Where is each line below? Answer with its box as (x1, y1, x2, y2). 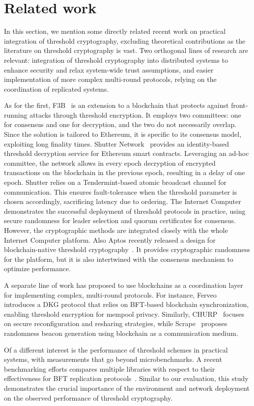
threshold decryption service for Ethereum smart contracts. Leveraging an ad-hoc (4, 148, 249, 158)
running (4, 109, 28, 120)
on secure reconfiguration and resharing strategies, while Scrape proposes (4, 318, 227, 329)
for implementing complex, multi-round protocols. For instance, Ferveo (4, 289, 217, 300)
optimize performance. (4, 263, 71, 274)
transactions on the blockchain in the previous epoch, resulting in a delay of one (4, 167, 245, 178)
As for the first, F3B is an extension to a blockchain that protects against (4, 100, 229, 110)
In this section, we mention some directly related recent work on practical (4, 26, 226, 36)
